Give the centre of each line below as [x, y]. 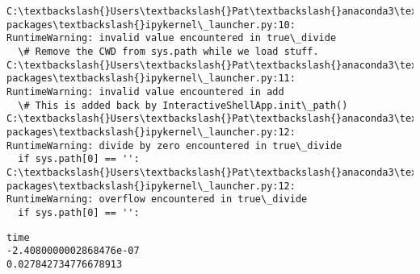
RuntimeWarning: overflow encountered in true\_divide [157, 199]
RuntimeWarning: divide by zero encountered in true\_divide [174, 145]
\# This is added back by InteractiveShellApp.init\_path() [183, 105]
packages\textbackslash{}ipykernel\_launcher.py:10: [151, 25]
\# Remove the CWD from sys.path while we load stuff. [168, 51]
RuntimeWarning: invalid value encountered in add [145, 91]
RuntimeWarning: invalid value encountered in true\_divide [172, 38]
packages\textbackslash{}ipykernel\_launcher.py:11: [151, 79]
